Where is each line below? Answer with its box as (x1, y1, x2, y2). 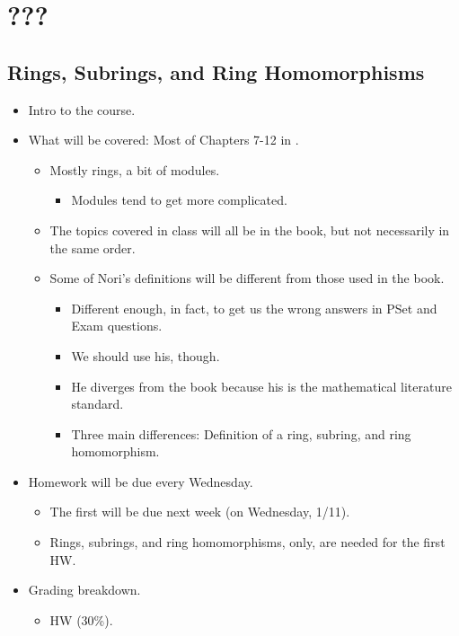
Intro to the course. (28, 100, 136, 119)
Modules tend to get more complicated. (71, 190, 287, 209)
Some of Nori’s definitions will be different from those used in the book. (49, 269, 445, 287)
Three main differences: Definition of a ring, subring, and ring (71, 424, 411, 443)
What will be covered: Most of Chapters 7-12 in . (28, 130, 299, 149)
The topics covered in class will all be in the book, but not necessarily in (49, 220, 450, 239)
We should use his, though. (71, 346, 220, 365)
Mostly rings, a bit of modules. (49, 160, 220, 179)
